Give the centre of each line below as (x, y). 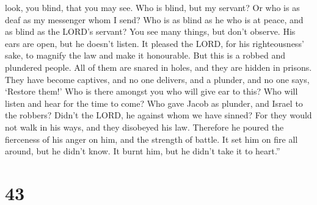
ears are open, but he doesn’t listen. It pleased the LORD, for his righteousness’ (155, 43)
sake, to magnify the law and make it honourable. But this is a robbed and (145, 55)
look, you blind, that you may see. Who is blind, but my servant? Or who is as (152, 7)
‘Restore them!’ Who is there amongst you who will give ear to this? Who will (151, 91)
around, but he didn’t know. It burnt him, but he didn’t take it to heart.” (143, 151)
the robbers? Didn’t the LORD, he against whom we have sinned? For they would (158, 115)
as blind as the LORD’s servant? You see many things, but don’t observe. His (150, 31)
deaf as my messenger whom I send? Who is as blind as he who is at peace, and (154, 19)
